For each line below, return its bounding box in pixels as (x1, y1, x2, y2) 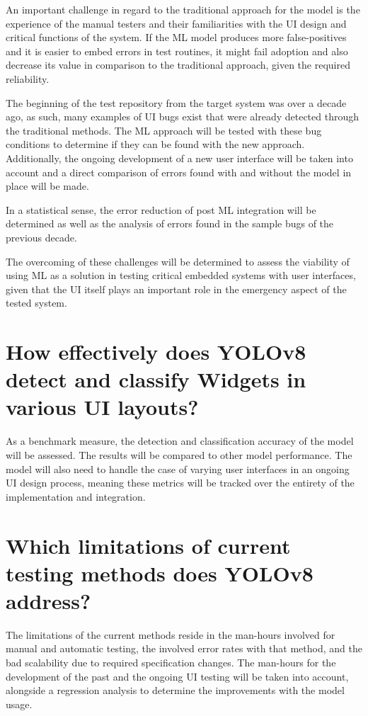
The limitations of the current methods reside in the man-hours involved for (6, 627, 335, 642)
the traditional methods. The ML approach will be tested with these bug (6, 123, 322, 137)
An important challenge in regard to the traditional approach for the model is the (6, 2, 360, 16)
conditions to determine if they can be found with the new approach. (6, 137, 305, 152)
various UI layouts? (6, 392, 199, 421)
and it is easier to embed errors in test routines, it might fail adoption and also (6, 43, 348, 58)
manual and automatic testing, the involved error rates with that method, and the (6, 641, 362, 656)
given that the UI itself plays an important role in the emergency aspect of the (6, 281, 347, 296)
